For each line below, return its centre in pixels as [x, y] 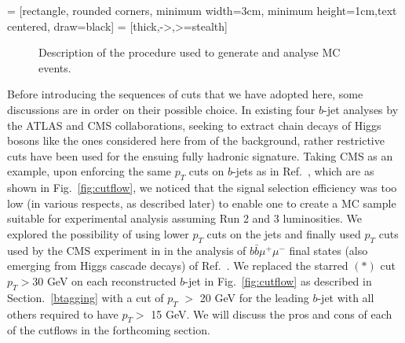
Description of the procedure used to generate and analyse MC [190, 52]
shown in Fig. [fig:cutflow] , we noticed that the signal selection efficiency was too [202, 188]
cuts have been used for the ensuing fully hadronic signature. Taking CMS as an [200, 155]
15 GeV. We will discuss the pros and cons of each [272, 313]
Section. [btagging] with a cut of [86, 297]
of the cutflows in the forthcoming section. [109, 330]
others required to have [63, 313]
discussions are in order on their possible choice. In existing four [161, 109]
